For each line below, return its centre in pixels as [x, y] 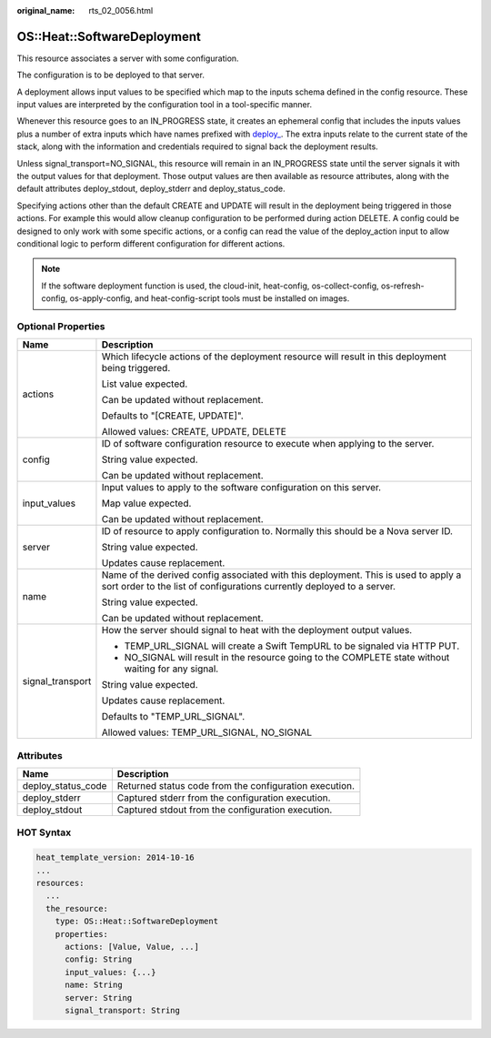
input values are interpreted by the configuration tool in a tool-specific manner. [165, 105]
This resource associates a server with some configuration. [128, 58]
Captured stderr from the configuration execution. [224, 798]
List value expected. [145, 384]
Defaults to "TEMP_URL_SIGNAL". [173, 717]
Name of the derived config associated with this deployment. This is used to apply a [281, 575]
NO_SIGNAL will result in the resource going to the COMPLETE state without [287, 658]
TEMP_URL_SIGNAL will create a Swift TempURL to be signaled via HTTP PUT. [292, 646]
